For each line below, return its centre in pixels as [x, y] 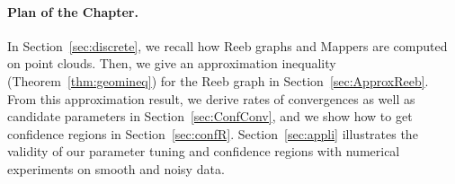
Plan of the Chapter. [73, 11]
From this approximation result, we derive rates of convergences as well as [211, 98]
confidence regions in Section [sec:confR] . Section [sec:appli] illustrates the [213, 133]
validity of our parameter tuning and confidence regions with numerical [204, 151]
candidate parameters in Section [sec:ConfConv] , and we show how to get [210, 116]
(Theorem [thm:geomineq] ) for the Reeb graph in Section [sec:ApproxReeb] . [218, 80]
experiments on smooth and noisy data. [116, 168]
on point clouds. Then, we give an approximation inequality [172, 63]
